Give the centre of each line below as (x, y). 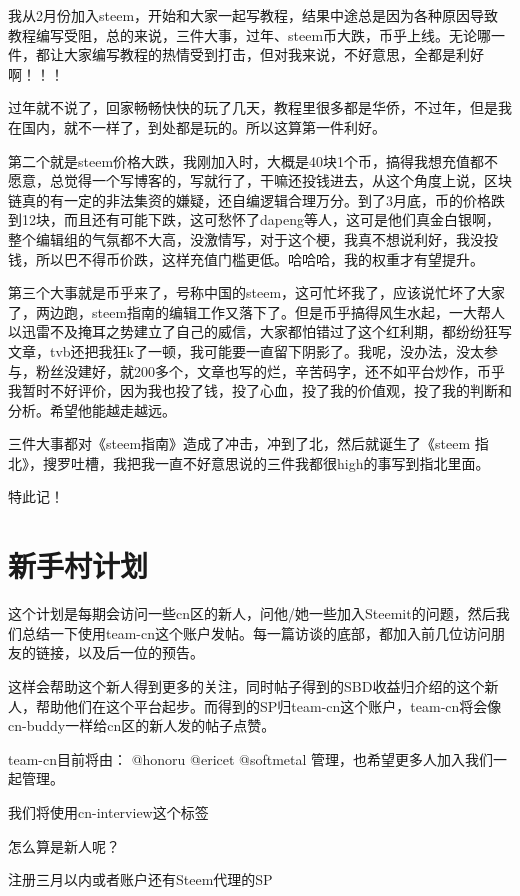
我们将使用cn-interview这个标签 (108, 811)
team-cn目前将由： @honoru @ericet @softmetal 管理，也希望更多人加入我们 (251, 758)
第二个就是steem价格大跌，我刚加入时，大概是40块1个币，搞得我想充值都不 (253, 160)
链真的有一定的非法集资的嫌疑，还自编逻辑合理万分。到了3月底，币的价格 (249, 199)
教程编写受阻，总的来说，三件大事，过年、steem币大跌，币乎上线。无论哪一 (257, 34)
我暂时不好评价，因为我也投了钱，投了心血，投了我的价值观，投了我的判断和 (260, 390)
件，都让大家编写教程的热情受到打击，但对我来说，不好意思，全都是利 (239, 54)
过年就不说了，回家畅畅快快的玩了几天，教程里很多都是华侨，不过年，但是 (253, 107)
